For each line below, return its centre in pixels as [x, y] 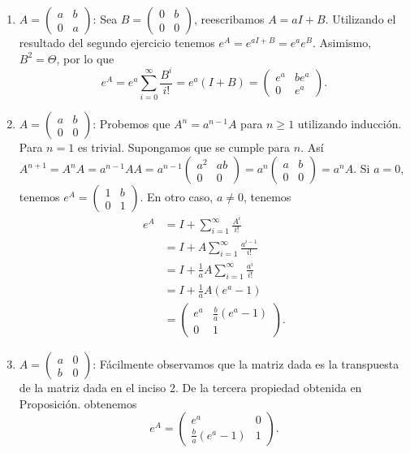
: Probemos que [132, 124]
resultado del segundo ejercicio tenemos [117, 42]
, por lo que [85, 58]
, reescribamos [229, 19]
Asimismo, [345, 42]
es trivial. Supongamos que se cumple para [184, 147]
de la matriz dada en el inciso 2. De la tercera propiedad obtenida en [190, 388]
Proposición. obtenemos [78, 403]
